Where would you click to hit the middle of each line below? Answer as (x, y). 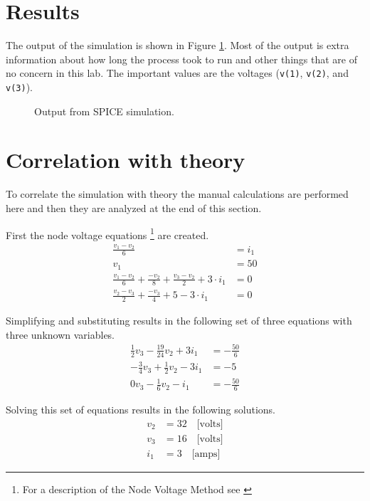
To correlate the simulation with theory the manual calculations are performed (177, 194)
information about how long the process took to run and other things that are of (181, 59)
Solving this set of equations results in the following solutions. (141, 410)
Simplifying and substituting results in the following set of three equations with (179, 320)
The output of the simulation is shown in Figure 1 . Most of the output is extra (178, 45)
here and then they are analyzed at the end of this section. (134, 207)
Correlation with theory (126, 160)
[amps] (206, 454)
